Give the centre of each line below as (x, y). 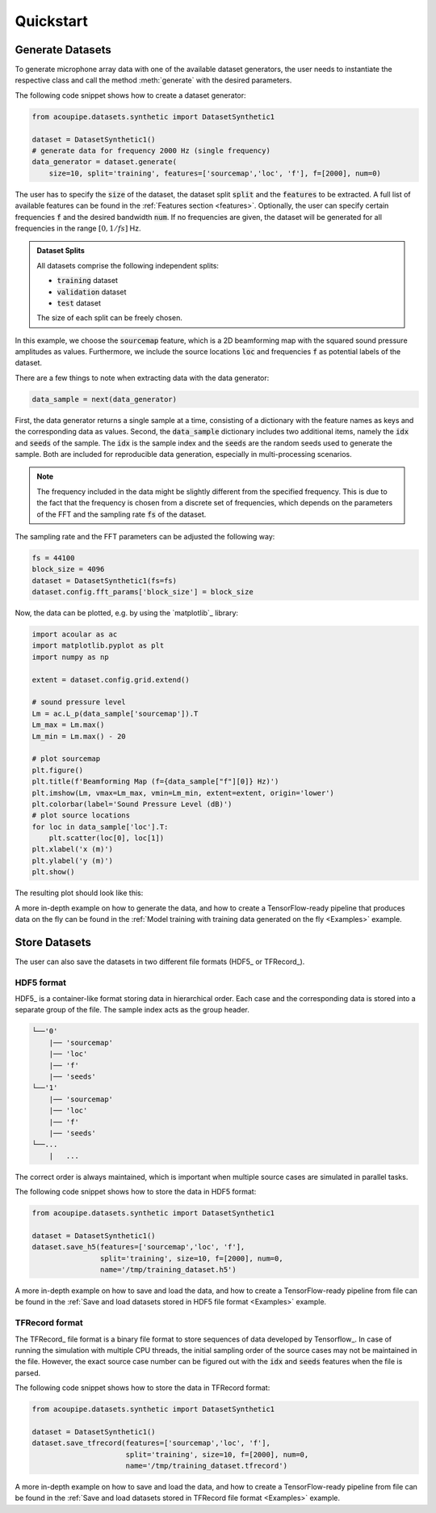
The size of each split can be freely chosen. (110, 318)
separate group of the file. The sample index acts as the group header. (132, 1010)
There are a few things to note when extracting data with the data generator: (142, 378)
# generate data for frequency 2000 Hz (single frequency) (151, 151)
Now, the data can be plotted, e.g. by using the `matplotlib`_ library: (126, 613)
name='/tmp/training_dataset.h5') (168, 1270)
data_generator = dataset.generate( (105, 162)
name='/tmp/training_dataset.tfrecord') (207, 1466)
